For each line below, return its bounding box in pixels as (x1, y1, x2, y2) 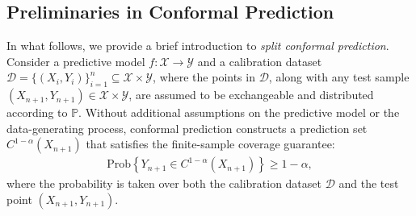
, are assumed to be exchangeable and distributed (128, 86, 374, 103)
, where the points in (153, 69, 255, 85)
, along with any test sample (268, 69, 410, 85)
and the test (338, 175, 399, 192)
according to (6, 104, 68, 121)
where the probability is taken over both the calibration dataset (6, 175, 321, 192)
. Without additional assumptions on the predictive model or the (78, 104, 400, 121)
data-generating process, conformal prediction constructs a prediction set (6, 119, 368, 136)
